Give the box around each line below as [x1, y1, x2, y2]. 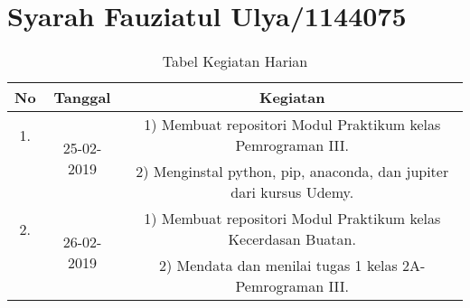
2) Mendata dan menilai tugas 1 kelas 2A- [159, 255, 426, 276]
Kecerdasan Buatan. [228, 229, 356, 250]
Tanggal [53, 87, 111, 108]
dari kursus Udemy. [230, 182, 354, 203]
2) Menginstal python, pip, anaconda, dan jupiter [136, 161, 449, 182]
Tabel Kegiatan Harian [162, 51, 308, 72]
